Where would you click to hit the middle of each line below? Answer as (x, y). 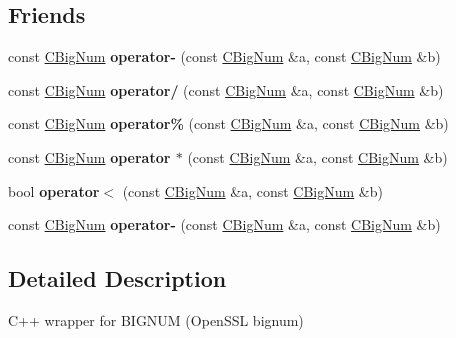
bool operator (54, 190)
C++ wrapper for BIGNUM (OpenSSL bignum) (156, 319)
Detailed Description (117, 278)
